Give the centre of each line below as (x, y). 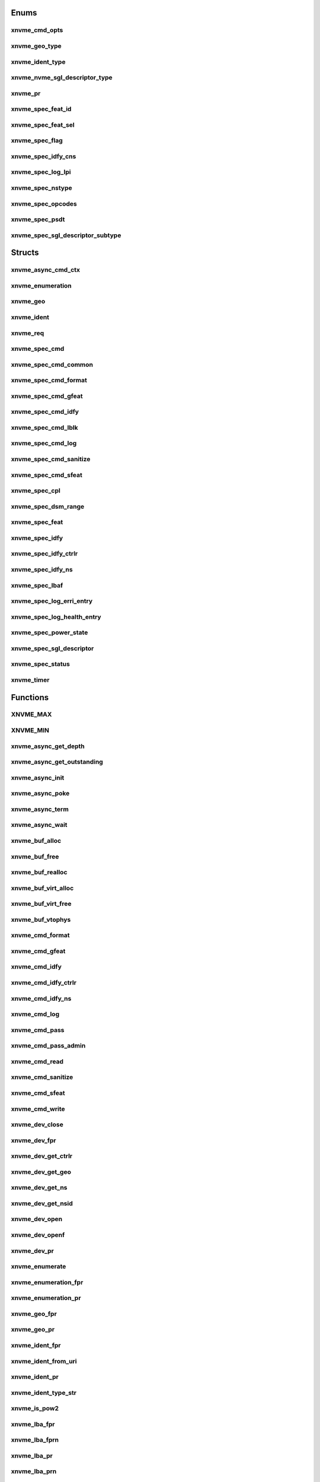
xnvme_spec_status (41, 664)
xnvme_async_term (40, 809)
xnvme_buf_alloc (36, 841)
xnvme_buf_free (35, 857)
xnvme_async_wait (39, 825)
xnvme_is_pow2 (35, 1408)
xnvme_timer (30, 680)
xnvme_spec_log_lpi (41, 172)
